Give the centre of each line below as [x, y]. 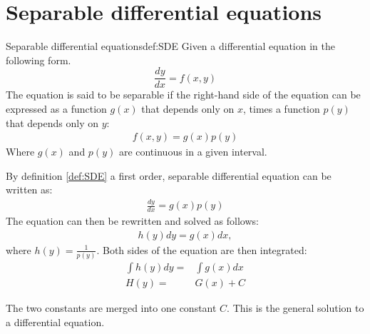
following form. [38, 60]
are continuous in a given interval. [193, 152]
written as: [29, 189]
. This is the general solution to [296, 308]
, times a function [282, 108]
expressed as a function [56, 108]
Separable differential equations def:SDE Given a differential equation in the [170, 46]
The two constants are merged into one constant [111, 308]
